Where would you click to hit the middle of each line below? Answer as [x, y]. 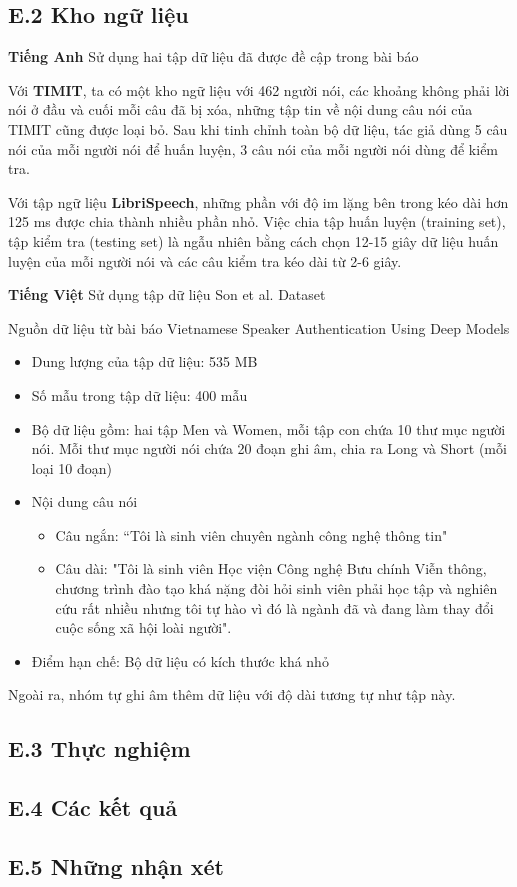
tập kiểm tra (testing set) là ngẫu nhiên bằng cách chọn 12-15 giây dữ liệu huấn [253, 240]
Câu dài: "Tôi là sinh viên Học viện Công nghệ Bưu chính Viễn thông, [271, 568]
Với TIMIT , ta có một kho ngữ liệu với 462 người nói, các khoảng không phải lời [259, 89]
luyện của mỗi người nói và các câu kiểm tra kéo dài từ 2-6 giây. [205, 260]
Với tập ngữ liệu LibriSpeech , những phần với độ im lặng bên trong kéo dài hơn [258, 201]
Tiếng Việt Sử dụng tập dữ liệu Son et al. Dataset [167, 294]
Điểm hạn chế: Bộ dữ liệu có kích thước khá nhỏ [180, 660]
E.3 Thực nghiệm [99, 748]
